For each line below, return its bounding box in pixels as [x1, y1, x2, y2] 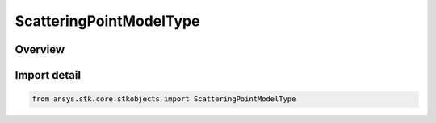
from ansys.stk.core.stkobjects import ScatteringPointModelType [31, 95, 296, 104]
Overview [15, 43, 65, 56]
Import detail [15, 68, 81, 82]
